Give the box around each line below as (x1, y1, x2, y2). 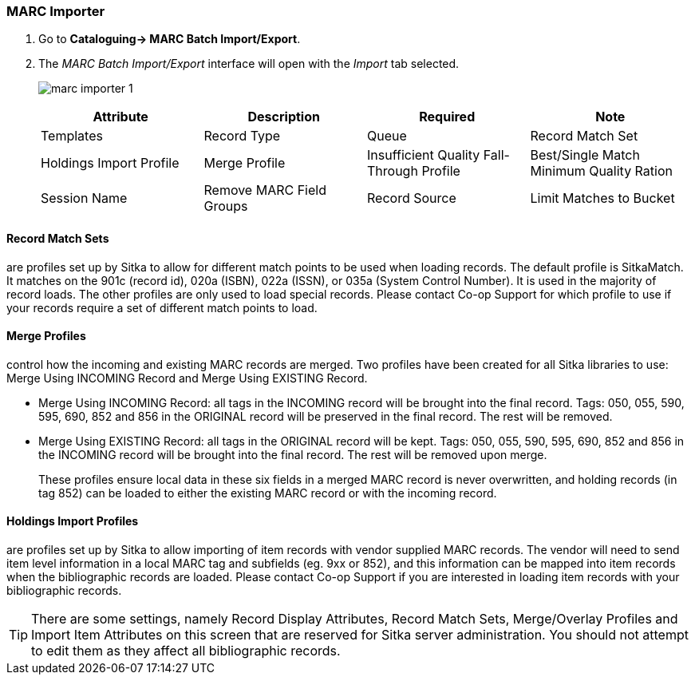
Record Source (367, 190, 456, 207)
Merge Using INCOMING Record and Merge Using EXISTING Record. (6, 370, 368, 385)
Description (247, 109, 320, 125)
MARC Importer (6, 3, 105, 19)
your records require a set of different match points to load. (6, 300, 318, 315)
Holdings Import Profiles (6, 514, 139, 529)
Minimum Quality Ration (530, 163, 673, 180)
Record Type (203, 128, 281, 145)
